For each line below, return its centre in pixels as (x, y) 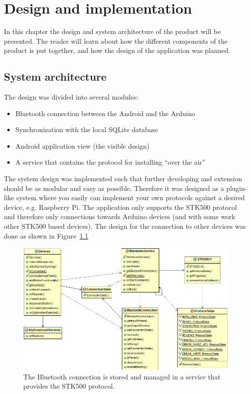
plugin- (237, 188)
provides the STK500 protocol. (69, 386)
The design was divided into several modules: (71, 97)
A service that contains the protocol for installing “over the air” (110, 162)
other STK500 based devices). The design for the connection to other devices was (125, 226)
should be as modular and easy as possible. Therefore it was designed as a (114, 188)
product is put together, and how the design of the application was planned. (117, 50)
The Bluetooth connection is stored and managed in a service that (122, 376)
